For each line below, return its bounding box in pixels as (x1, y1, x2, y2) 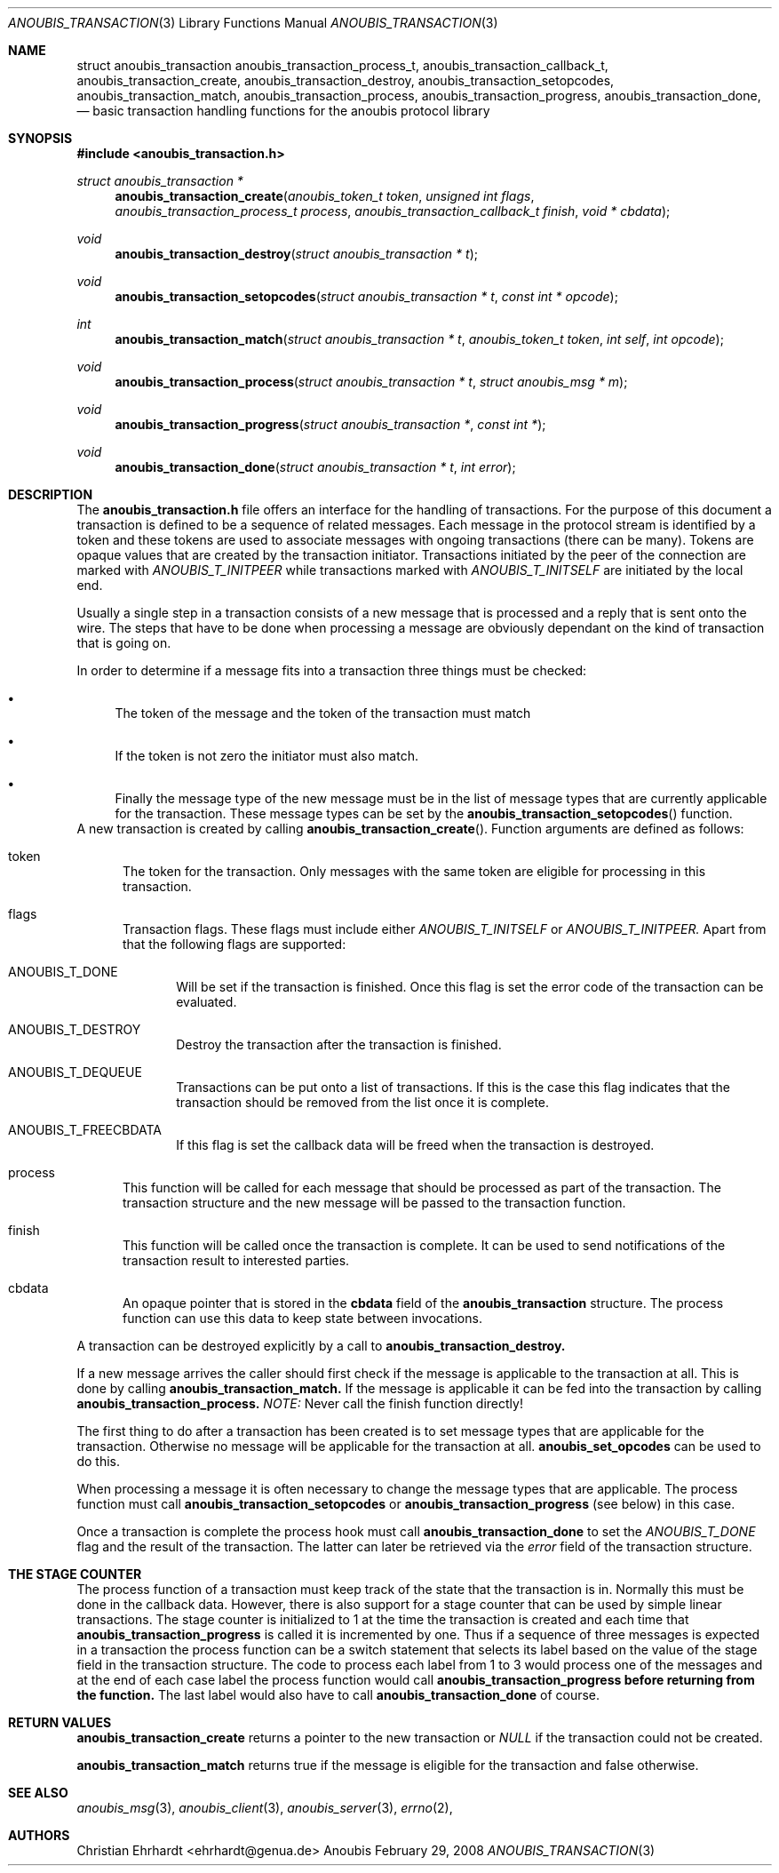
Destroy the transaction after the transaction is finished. (176, 1037, 502, 1052)
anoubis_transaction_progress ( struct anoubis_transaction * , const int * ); (115, 417, 546, 432)
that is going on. (76, 635, 171, 650)
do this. (76, 1454, 120, 1469)
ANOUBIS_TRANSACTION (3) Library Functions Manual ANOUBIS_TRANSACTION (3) (8, 15, 498, 30)
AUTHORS (8, 1828, 70, 1843)
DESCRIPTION (8, 487, 93, 502)
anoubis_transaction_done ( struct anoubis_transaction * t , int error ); (115, 459, 516, 474)
